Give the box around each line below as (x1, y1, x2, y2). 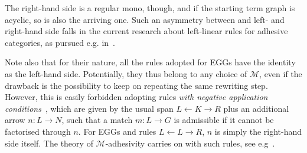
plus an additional (223, 102, 289, 114)
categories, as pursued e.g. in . (5, 36, 115, 48)
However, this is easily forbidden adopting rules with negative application (5, 91, 268, 103)
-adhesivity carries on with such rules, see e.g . (105, 137, 275, 149)
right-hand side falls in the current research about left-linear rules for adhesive (5, 25, 288, 37)
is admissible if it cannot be (174, 114, 274, 126)
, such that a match (61, 114, 133, 126)
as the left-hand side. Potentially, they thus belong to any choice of (5, 67, 247, 79)
